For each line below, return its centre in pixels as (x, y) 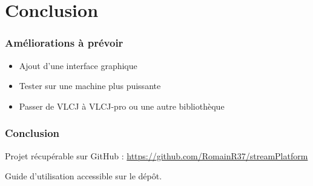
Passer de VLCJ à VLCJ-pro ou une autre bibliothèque (122, 106)
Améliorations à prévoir (64, 43)
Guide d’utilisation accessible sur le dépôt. (84, 176)
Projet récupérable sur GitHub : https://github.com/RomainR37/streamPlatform (156, 155)
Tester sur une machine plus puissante (90, 86)
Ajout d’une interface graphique (78, 65)
